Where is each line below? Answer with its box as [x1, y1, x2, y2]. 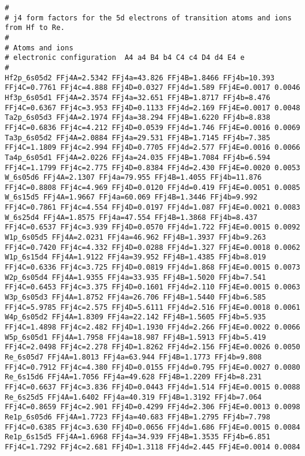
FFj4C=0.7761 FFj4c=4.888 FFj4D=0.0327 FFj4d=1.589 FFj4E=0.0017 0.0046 [5, 83, 300, 92]
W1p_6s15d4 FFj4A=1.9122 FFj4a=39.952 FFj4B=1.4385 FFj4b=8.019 [5, 253, 266, 262]
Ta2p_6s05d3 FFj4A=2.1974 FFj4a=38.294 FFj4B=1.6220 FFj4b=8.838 [5, 113, 270, 122]
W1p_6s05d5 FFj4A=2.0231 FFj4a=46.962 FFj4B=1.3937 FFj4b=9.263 [5, 233, 266, 242]
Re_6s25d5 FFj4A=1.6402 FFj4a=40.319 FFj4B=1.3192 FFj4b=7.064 [5, 392, 262, 401]
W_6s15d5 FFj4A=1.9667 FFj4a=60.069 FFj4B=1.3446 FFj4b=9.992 [5, 193, 258, 202]
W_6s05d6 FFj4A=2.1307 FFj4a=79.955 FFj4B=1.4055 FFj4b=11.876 [5, 173, 262, 182]
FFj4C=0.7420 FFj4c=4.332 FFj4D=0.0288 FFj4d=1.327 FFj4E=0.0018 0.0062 [5, 243, 300, 252]
